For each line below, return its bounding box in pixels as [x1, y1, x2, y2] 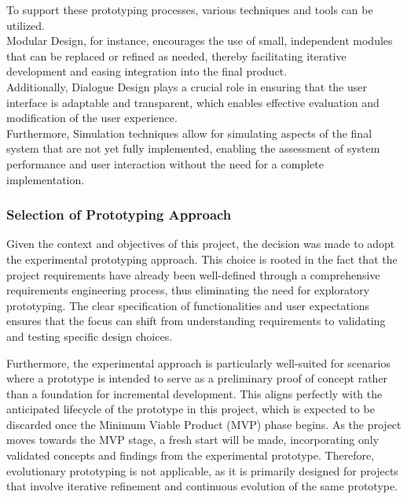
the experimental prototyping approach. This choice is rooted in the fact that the [6, 250, 398, 267]
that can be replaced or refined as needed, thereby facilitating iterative [6, 47, 346, 64]
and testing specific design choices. [6, 327, 173, 344]
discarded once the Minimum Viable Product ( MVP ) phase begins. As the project [6, 416, 401, 432]
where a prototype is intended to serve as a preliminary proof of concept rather [6, 370, 388, 386]
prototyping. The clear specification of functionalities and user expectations [6, 297, 370, 313]
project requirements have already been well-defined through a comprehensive [6, 266, 380, 283]
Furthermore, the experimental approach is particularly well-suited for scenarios [6, 354, 390, 371]
